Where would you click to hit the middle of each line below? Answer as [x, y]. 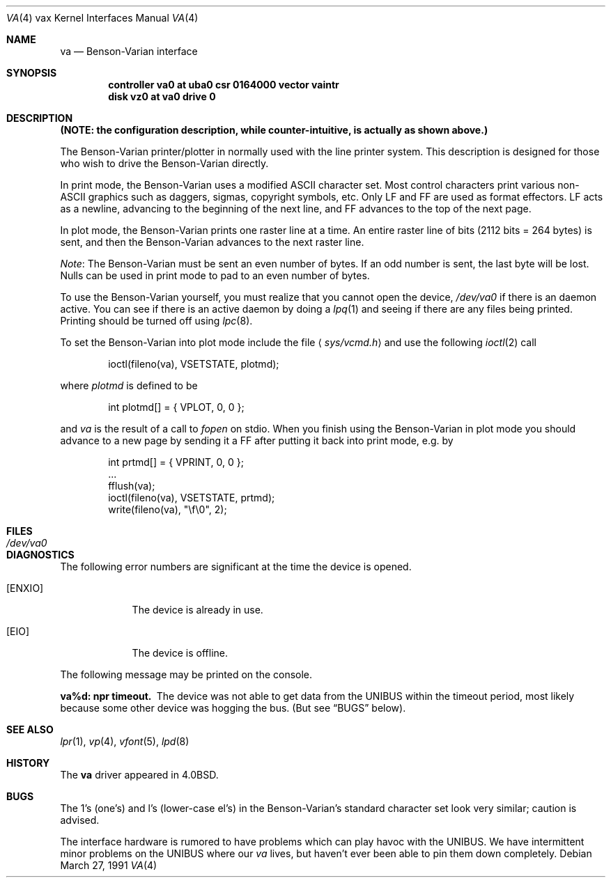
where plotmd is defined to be [129, 385]
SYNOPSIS [32, 73]
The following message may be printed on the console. [186, 674]
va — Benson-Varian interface [129, 51]
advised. [80, 820]
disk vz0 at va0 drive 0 [162, 96]
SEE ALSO [30, 729]
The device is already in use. [198, 610]
